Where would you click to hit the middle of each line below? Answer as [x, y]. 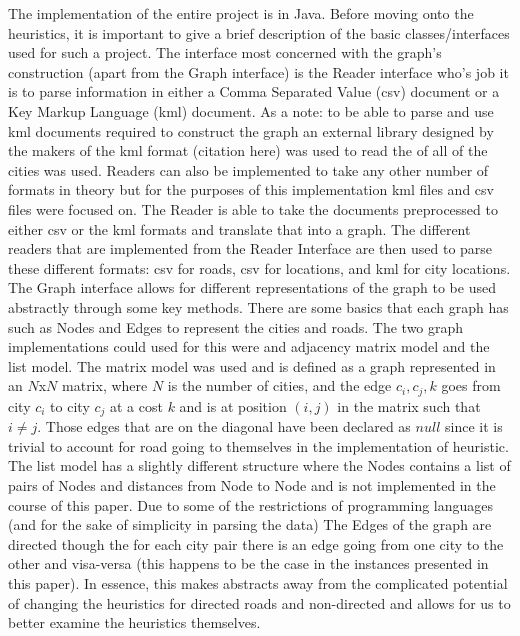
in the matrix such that [409, 405]
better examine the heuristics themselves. [134, 622]
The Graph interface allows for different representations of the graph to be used [252, 287]
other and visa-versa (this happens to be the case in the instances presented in [248, 563]
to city [70, 405]
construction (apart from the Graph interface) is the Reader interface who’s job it [258, 71]
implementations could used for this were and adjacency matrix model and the [249, 346]
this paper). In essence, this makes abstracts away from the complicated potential [258, 582]
